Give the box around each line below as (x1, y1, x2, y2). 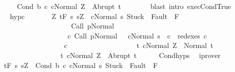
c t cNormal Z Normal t (64, 40, 213, 50)
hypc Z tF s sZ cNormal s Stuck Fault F (10, 10, 179, 21)
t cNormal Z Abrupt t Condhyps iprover (60, 49, 221, 60)
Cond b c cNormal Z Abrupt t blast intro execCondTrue (17, 1, 231, 11)
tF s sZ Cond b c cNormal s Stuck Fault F (4, 59, 158, 70)
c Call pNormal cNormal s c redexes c (67, 30, 207, 40)
